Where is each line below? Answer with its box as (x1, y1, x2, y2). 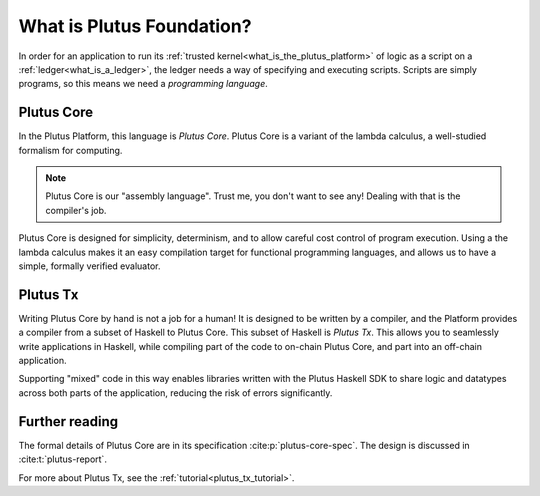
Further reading (18, 413, 119, 430)
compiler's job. (45, 204, 107, 216)
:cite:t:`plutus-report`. (18, 453, 107, 465)
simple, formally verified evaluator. (18, 260, 161, 272)
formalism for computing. (18, 144, 123, 156)
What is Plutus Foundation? (18, 15, 252, 37)
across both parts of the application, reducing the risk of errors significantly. (18, 386, 333, 399)
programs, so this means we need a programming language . (18, 78, 269, 90)
